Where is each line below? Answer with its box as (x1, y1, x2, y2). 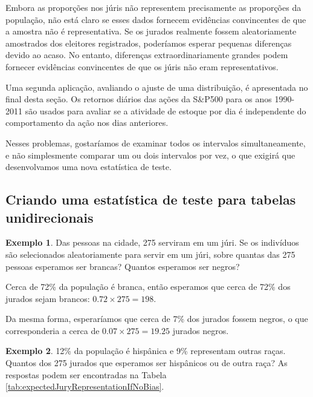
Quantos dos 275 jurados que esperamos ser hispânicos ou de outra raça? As (5, 356, 288, 369)
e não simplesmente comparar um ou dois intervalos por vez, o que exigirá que (5, 148, 295, 161)
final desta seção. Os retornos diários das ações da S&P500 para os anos (5, 93, 272, 105)
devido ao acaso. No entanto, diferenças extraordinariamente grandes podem (5, 48, 288, 61)
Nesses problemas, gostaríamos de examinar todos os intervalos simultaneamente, (5, 136, 306, 149)
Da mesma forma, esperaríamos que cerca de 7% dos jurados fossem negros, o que (5, 312, 308, 325)
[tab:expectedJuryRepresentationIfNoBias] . (5, 380, 164, 393)
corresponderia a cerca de (5, 324, 100, 336)
